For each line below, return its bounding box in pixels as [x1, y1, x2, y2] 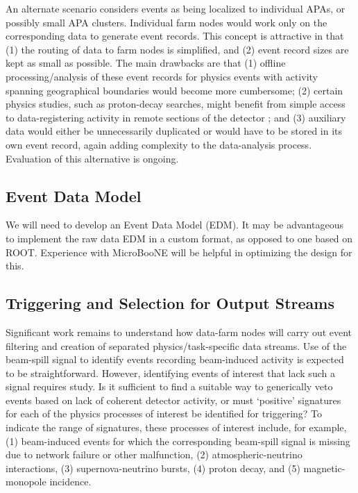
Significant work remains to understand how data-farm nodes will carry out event [6, 324, 352, 339]
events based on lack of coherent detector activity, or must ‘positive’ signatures [6, 392, 341, 407]
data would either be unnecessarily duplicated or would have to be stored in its [6, 124, 343, 138]
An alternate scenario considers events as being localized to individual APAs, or [6, 1, 346, 15]
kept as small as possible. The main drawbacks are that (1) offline [6, 56, 286, 70]
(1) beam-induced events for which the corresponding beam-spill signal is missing [6, 433, 350, 448]
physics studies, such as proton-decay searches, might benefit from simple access [6, 97, 346, 111]
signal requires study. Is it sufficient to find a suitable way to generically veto [6, 379, 333, 394]
